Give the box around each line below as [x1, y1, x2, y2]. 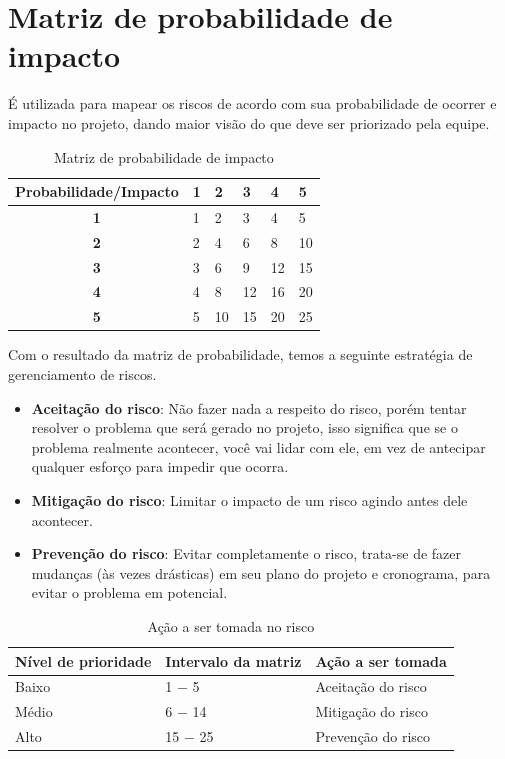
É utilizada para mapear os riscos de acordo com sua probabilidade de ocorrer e [8, 93, 497, 114]
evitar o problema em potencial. [31, 582, 228, 603]
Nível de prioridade [15, 650, 152, 671]
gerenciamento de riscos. [8, 364, 157, 384]
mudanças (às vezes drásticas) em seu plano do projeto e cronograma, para [31, 562, 491, 583]
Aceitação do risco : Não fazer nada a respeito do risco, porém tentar [31, 397, 467, 418]
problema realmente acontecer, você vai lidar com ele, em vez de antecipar [31, 436, 486, 457]
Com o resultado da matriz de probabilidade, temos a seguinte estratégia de [8, 344, 473, 365]
